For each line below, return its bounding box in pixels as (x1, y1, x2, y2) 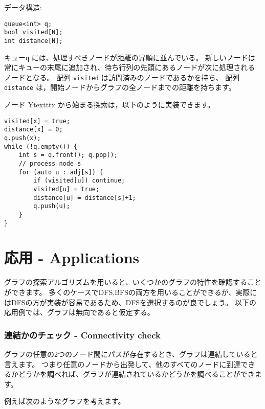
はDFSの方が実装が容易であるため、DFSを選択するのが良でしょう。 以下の (4, 297, 256, 307)
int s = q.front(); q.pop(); (18, 151, 118, 159)
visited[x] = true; (4, 117, 70, 125)
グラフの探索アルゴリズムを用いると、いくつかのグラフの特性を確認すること (4, 277, 262, 287)
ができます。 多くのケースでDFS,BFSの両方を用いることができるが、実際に (4, 286, 257, 297)
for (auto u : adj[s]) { (18, 168, 103, 176)
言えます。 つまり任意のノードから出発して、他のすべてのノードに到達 (4, 358, 241, 369)
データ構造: (4, 2, 42, 12)
